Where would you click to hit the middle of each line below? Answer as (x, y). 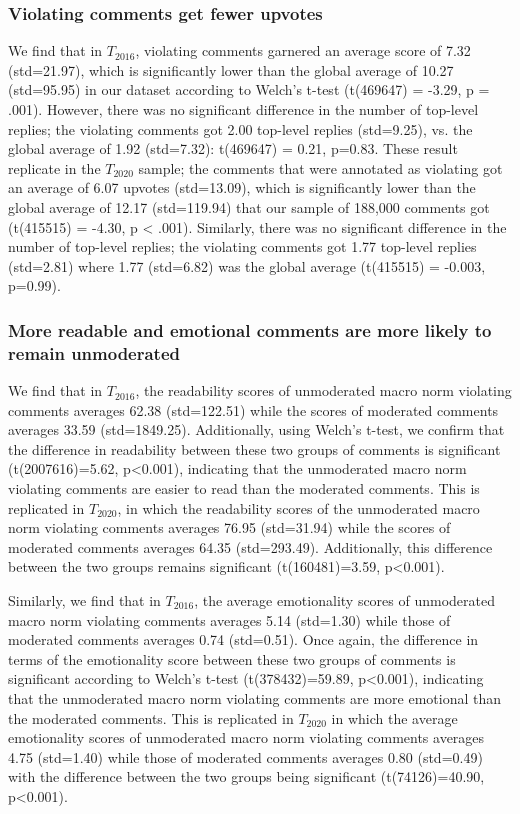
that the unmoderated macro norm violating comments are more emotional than (254, 697)
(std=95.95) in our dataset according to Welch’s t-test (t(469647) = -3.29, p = (249, 89)
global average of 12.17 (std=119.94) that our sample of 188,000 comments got (249, 206)
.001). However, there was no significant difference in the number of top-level (243, 109)
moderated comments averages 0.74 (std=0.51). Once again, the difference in (243, 639)
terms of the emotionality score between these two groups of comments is (232, 658)
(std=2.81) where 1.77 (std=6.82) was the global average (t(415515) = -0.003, (247, 265)
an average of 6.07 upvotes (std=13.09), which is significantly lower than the (242, 187)
